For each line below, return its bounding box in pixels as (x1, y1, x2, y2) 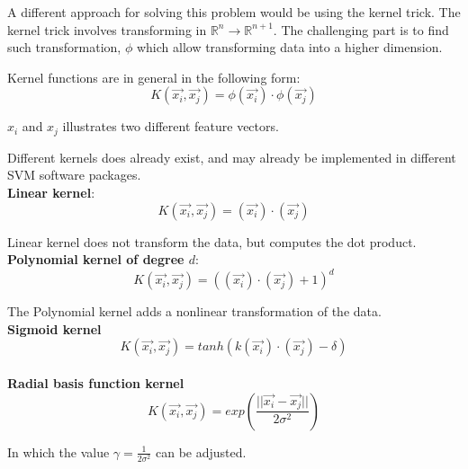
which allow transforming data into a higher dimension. (136, 38, 443, 57)
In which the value (7, 442, 110, 461)
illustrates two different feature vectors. (62, 117, 279, 136)
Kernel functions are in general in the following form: (7, 67, 301, 86)
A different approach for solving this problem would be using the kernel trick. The (7, 3, 461, 21)
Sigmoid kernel (7, 319, 102, 338)
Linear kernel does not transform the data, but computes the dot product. (7, 232, 417, 251)
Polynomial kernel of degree (7, 250, 184, 269)
